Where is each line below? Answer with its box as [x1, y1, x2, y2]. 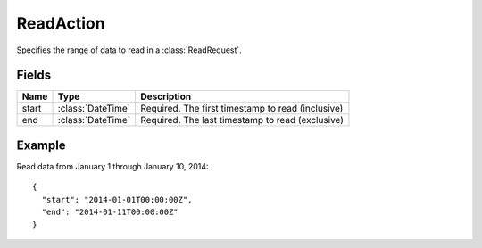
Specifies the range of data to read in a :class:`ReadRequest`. [16, 45, 243, 55]
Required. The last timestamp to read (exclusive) [139, 114, 344, 127]
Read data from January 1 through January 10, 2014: [16, 161, 209, 171]
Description [139, 90, 192, 103]
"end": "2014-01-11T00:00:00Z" [41, 207, 179, 218]
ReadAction [16, 13, 106, 33]
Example [16, 137, 66, 153]
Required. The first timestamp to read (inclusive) [139, 103, 344, 115]
